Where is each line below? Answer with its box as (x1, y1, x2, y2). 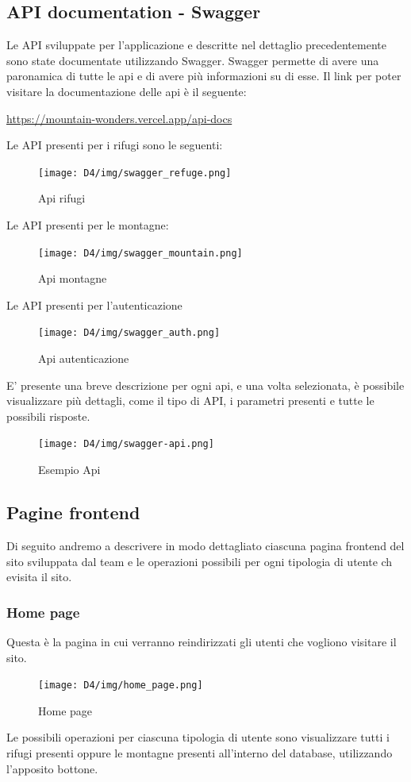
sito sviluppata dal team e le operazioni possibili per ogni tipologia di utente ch (6, 553, 393, 569)
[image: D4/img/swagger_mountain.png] (38, 247, 243, 259)
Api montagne (38, 270, 107, 287)
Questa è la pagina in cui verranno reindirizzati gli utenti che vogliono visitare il (6, 633, 397, 649)
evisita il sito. (6, 568, 72, 585)
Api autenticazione (38, 350, 129, 367)
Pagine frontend (6, 500, 140, 525)
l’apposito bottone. (6, 760, 98, 776)
